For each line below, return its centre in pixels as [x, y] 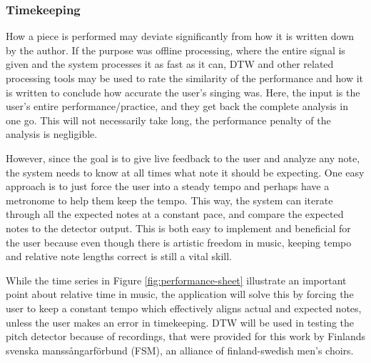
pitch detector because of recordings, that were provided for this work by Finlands [186, 336]
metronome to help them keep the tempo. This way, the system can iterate [169, 200]
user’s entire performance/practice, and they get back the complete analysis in [177, 106]
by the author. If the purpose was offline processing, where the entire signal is [176, 50]
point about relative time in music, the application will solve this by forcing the [180, 294]
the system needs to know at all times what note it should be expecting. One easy [185, 172]
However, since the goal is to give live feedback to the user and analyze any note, [183, 158]
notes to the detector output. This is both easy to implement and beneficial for [178, 228]
